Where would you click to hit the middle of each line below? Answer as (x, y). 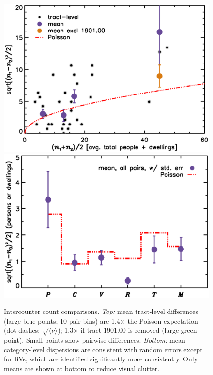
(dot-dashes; (22, 330)
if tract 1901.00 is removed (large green (139, 330)
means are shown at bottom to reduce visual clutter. (82, 368)
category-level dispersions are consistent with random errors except (103, 349)
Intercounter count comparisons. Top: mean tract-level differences (101, 311)
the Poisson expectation (163, 320)
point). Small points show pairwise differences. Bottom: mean (95, 340)
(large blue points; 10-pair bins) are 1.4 (62, 320)
